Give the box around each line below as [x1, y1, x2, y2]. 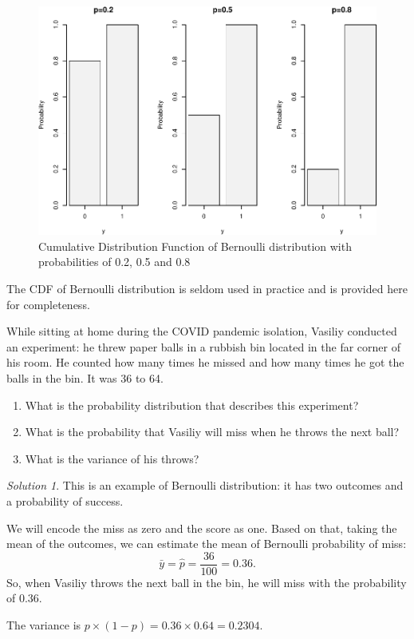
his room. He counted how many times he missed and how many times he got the [6, 354, 404, 371]
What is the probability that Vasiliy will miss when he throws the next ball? [25, 423, 400, 440]
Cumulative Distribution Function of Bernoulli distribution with [38, 237, 352, 254]
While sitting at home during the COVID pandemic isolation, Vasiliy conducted [6, 323, 397, 339]
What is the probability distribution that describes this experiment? [25, 396, 359, 413]
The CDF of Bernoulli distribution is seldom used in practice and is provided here [6, 280, 408, 296]
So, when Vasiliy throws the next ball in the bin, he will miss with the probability [6, 574, 407, 590]
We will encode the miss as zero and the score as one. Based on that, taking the [6, 519, 397, 536]
